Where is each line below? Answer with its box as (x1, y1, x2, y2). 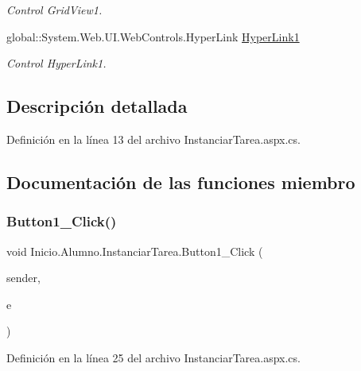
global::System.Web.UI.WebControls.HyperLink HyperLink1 (6, 28, 300, 44)
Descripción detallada (6, 94, 188, 118)
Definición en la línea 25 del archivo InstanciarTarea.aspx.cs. (6, 349, 301, 365)
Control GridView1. (6, 2, 103, 17)
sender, (6, 269, 41, 286)
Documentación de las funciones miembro (6, 169, 355, 194)
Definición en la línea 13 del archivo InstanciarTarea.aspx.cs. (6, 130, 301, 147)
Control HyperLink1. (6, 55, 107, 71)
